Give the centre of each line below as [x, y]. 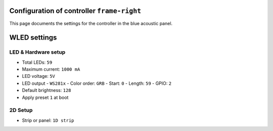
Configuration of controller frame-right [75, 11]
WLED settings [33, 38]
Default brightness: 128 [47, 90]
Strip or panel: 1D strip [48, 120]
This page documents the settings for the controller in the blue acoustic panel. [91, 23]
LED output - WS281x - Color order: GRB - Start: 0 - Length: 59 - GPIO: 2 [97, 83]
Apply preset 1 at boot [45, 97]
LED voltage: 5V [39, 76]
